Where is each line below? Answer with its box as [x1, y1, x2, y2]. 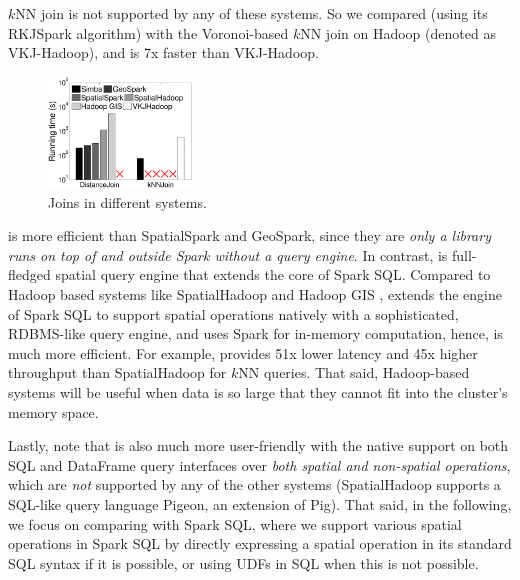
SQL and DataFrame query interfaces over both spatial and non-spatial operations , [8, 454, 511, 475]
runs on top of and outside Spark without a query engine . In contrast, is [8, 244, 448, 265]
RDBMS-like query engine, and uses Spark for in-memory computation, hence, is [8, 323, 503, 344]
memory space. [8, 401, 99, 422]
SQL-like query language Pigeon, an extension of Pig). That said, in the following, [8, 493, 512, 514]
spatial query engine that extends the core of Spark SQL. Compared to [55, 264, 491, 285]
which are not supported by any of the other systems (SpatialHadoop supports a [8, 474, 501, 495]
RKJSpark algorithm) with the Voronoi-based [8, 22, 289, 43]
